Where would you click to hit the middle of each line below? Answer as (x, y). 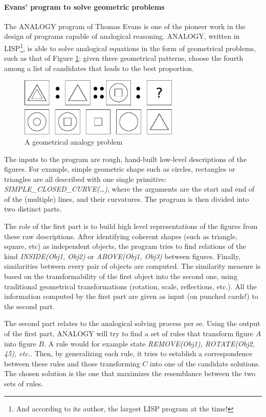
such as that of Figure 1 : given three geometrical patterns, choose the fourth (124, 58)
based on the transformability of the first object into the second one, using (121, 276)
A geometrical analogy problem (74, 141)
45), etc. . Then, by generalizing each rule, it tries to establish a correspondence (128, 353)
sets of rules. (24, 383)
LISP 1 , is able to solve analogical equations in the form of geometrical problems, (130, 47)
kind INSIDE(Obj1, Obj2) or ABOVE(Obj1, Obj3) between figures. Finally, (122, 256)
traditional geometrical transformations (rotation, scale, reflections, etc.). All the (130, 286)
